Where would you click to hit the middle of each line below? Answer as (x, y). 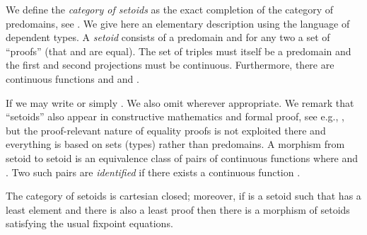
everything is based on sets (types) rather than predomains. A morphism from (175, 144)
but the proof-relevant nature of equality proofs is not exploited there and (166, 130)
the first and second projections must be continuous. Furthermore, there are (170, 65)
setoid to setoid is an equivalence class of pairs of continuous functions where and (182, 157)
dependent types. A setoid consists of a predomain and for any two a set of (168, 37)
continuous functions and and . (72, 78)
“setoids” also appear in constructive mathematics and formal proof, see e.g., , (175, 116)
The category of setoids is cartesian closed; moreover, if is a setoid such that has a (183, 196)
